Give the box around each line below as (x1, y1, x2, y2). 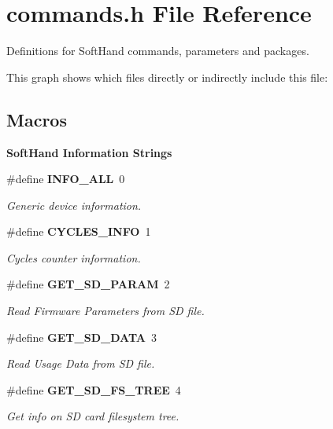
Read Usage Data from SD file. (6, 355, 155, 372)
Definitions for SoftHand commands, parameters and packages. (6, 42, 309, 59)
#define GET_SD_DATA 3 (6, 328, 157, 345)
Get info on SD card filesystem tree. (6, 408, 179, 424)
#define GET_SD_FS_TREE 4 (6, 381, 181, 398)
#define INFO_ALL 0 (6, 170, 125, 187)
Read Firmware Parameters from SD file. (6, 302, 205, 319)
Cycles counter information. (6, 249, 141, 266)
